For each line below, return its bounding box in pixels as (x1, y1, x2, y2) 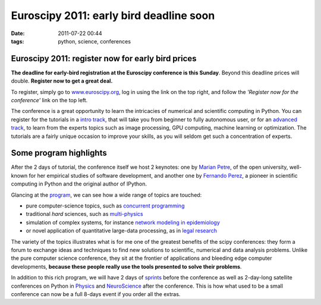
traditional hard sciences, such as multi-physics (26, 210, 143, 218)
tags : (11, 37, 24, 45)
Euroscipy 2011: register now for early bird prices (11, 54, 197, 64)
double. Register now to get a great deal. (11, 77, 113, 84)
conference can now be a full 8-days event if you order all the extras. (11, 290, 181, 297)
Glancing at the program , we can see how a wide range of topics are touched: (11, 191, 202, 199)
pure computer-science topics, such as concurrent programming (26, 202, 185, 209)
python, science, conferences (58, 37, 131, 45)
